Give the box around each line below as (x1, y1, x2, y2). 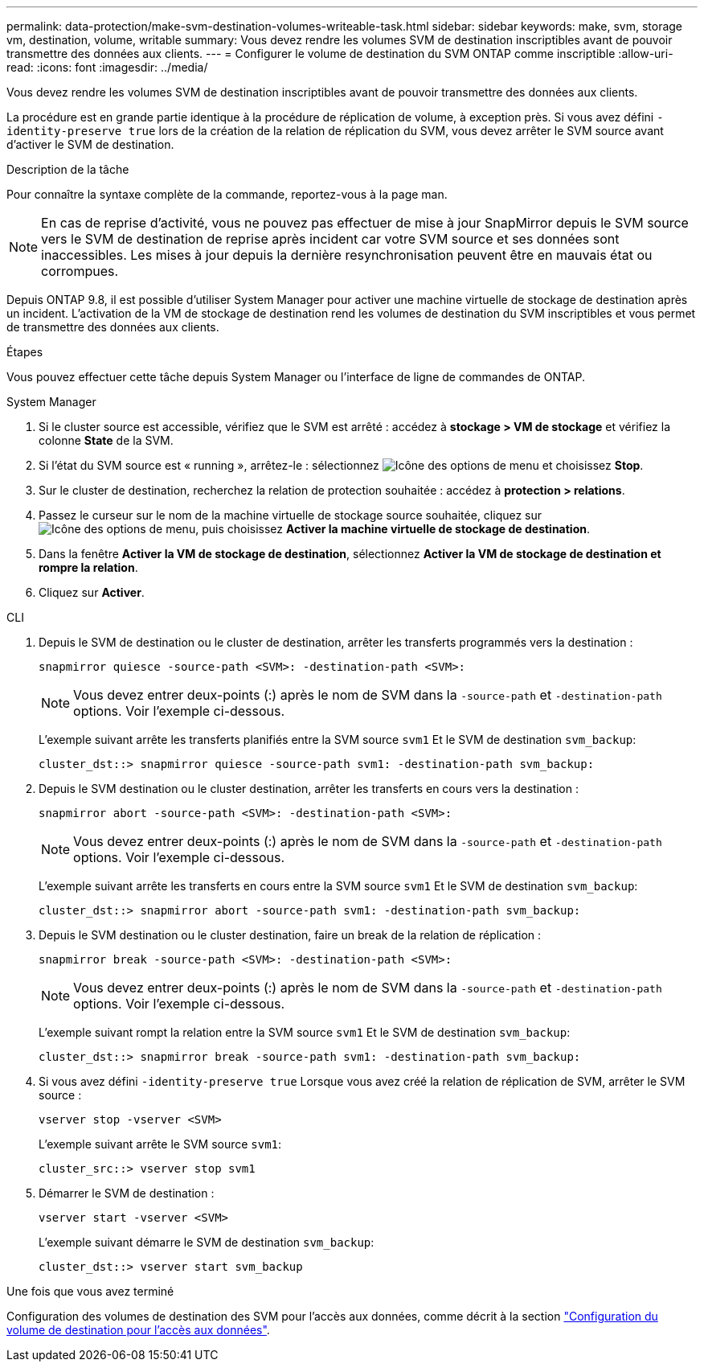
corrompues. (41, 263, 119, 279)
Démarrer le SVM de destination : (39, 1186, 215, 1200)
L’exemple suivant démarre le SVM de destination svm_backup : (39, 1235, 375, 1249)
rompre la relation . (39, 561, 138, 574)
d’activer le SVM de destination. (6, 138, 174, 151)
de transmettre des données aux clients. (6, 320, 219, 334)
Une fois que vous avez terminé (6, 1284, 174, 1298)
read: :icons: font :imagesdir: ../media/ (6, 60, 208, 74)
